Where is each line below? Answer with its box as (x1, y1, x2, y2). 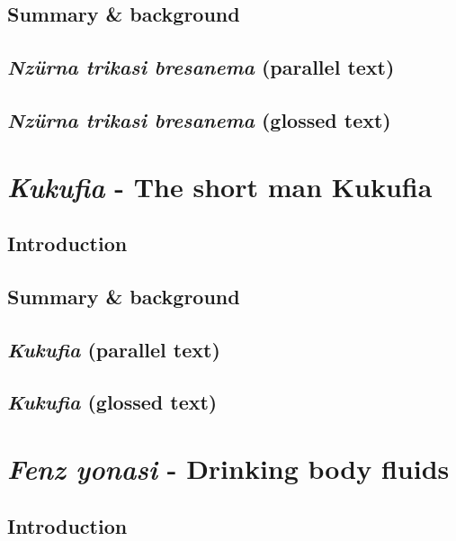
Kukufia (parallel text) (7, 335, 220, 363)
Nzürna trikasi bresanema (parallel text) (7, 53, 395, 81)
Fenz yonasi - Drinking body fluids (7, 450, 450, 488)
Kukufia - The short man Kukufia (7, 167, 433, 205)
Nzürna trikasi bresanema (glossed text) (7, 105, 391, 133)
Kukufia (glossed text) (7, 388, 218, 416)
